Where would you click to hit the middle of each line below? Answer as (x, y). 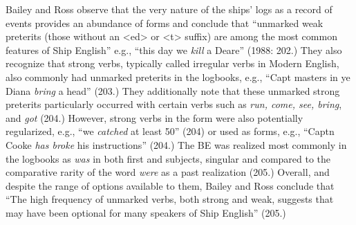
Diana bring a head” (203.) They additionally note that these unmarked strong (173, 90)
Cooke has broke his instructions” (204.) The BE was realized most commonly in (176, 144)
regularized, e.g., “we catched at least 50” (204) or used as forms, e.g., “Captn (170, 131)
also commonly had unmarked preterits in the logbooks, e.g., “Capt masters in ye (178, 76)
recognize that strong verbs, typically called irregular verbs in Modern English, (172, 63)
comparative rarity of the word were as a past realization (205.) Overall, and (168, 172)
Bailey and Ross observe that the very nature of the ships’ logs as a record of (169, 9)
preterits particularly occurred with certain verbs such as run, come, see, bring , (174, 104)
